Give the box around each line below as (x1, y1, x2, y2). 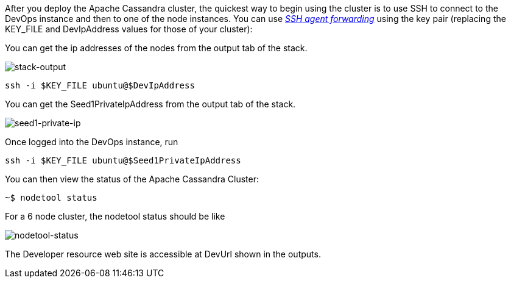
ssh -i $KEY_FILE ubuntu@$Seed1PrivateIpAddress (5, 156, 241, 165)
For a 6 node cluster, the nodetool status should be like (5, 211, 225, 221)
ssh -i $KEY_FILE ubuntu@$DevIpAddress (5, 81, 195, 90)
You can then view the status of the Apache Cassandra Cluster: (5, 174, 259, 184)
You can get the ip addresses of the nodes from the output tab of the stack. (5, 43, 308, 53)
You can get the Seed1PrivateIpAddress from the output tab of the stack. (5, 99, 296, 109)
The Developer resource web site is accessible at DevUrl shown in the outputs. (5, 249, 321, 259)
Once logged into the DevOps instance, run (5, 137, 178, 147)
